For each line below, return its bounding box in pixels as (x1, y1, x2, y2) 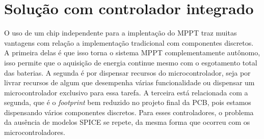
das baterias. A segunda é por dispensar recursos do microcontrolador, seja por (4, 67, 251, 78)
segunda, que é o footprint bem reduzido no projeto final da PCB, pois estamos (4, 97, 251, 108)
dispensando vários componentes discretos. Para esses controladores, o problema (4, 107, 254, 117)
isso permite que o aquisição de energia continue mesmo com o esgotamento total (4, 57, 257, 67)
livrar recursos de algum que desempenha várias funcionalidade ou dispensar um (4, 77, 255, 88)
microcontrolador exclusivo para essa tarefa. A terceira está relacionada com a (4, 87, 248, 97)
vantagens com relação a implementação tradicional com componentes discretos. (4, 37, 254, 48)
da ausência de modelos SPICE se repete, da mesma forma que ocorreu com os (4, 117, 250, 127)
